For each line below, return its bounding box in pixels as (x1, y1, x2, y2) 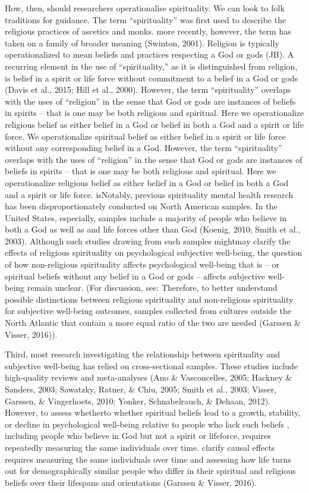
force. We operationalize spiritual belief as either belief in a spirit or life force (5, 130, 286, 142)
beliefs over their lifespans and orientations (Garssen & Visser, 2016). (5, 476, 257, 488)
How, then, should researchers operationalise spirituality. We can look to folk (5, 2, 285, 14)
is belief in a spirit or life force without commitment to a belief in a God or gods (5, 71, 298, 84)
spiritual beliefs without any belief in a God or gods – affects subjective (5, 269, 266, 282)
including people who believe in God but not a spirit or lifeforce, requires (5, 429, 271, 442)
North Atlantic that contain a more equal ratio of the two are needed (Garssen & (5, 316, 301, 329)
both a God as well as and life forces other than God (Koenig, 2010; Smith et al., (5, 223, 301, 235)
